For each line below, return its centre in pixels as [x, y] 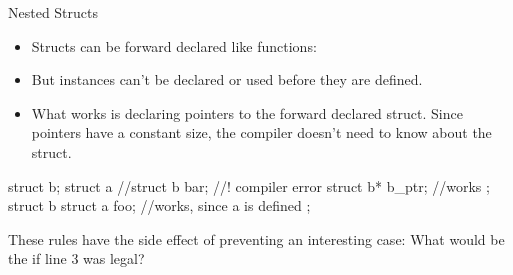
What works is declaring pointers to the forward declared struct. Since [247, 112]
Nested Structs [53, 12]
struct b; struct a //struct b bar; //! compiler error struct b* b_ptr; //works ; [249, 185]
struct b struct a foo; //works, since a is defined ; [159, 205]
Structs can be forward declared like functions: [174, 45]
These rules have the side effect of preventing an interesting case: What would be [256, 238]
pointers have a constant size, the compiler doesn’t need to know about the [261, 132]
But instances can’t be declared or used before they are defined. [227, 79]
